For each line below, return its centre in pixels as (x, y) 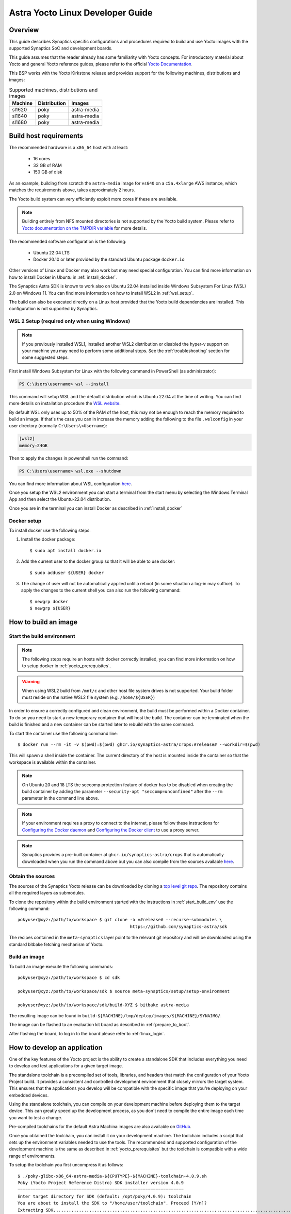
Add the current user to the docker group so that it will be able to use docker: (98, 561)
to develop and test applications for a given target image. (66, 1066)
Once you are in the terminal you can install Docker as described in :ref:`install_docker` (96, 508)
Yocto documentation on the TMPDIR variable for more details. (85, 228)
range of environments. (32, 1156)
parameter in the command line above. (61, 798)
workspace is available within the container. (53, 762)
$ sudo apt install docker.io (66, 550)
